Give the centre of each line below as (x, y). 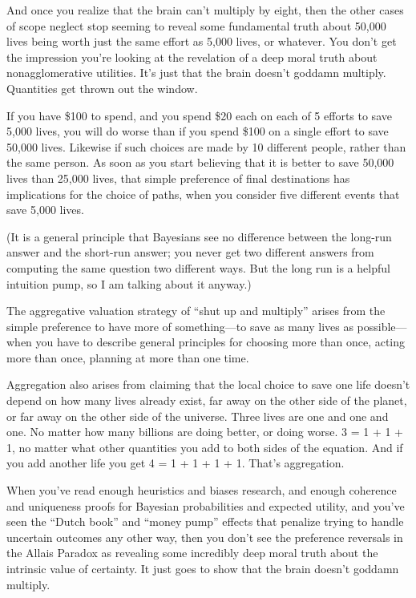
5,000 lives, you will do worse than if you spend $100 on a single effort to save (198, 131)
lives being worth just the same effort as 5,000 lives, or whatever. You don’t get (202, 41)
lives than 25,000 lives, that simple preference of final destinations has (178, 178)
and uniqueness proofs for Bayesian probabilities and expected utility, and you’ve (206, 505)
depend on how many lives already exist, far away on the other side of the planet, (207, 400)
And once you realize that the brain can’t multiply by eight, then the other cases (205, 10)
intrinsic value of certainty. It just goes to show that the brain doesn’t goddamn (203, 568)
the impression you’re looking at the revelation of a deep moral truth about (192, 57)
